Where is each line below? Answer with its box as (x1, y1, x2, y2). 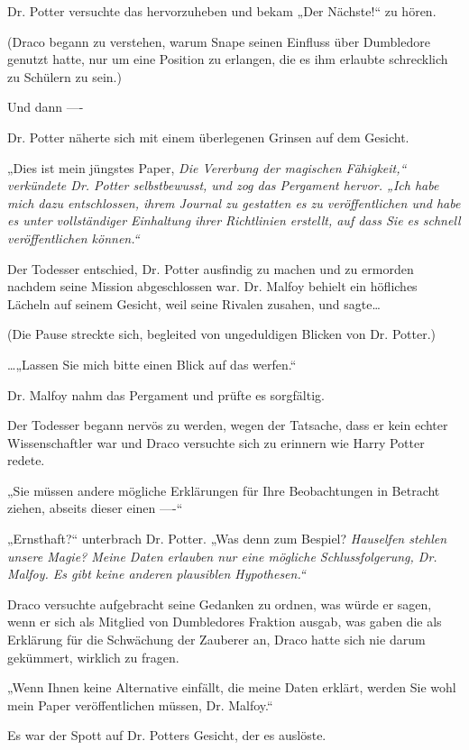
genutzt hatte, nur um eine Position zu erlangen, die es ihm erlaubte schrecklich (7, 50, 448, 69)
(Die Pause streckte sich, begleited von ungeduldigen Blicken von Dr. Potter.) (7, 325, 436, 343)
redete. (7, 451, 45, 470)
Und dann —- (7, 97, 84, 116)
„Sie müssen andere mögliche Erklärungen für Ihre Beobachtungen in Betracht (7, 480, 440, 499)
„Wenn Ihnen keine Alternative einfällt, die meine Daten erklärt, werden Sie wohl (7, 678, 456, 697)
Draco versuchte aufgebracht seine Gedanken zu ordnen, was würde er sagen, (7, 594, 432, 613)
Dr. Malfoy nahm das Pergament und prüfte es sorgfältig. (7, 385, 325, 404)
